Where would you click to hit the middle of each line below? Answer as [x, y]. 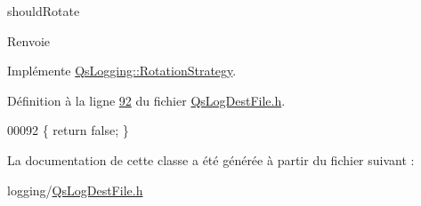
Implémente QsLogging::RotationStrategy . [122, 71]
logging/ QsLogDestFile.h [75, 190]
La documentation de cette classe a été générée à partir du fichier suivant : [211, 159]
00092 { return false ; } [68, 130]
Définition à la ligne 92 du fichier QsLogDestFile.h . [146, 100]
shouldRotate [44, 11]
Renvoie [29, 40]
